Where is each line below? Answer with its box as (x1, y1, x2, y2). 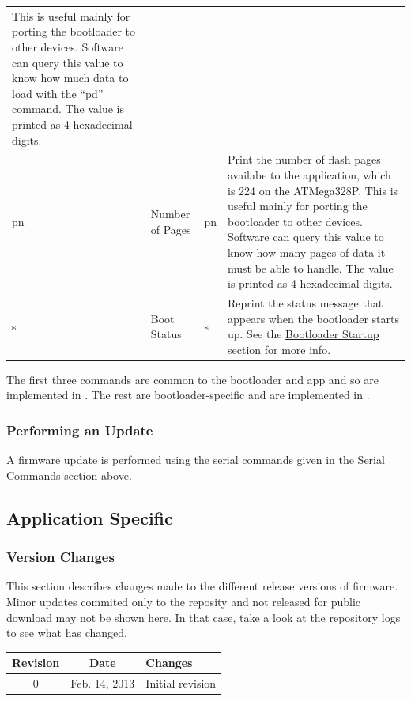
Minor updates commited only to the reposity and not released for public (6, 594, 361, 609)
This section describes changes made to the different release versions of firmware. (6, 578, 398, 594)
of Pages (150, 220, 191, 237)
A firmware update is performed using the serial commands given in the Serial (6, 451, 385, 468)
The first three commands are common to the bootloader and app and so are (6, 371, 379, 387)
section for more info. (228, 341, 331, 357)
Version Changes (6, 547, 115, 567)
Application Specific (6, 505, 173, 530)
